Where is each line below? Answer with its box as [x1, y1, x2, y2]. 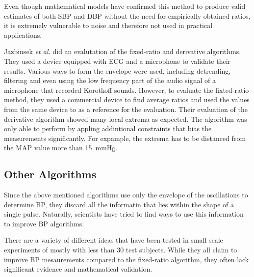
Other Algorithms [4, 166, 97, 182]
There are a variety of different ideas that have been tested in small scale [4, 235, 223, 245]
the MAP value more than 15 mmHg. [4, 142, 118, 153]
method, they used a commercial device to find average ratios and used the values [4, 94, 250, 105]
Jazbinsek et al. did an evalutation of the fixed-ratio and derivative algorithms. [4, 46, 241, 56]
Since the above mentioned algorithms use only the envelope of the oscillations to [4, 190, 248, 200]
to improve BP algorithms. [4, 218, 84, 228]
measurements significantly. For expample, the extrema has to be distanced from [4, 133, 246, 143]
